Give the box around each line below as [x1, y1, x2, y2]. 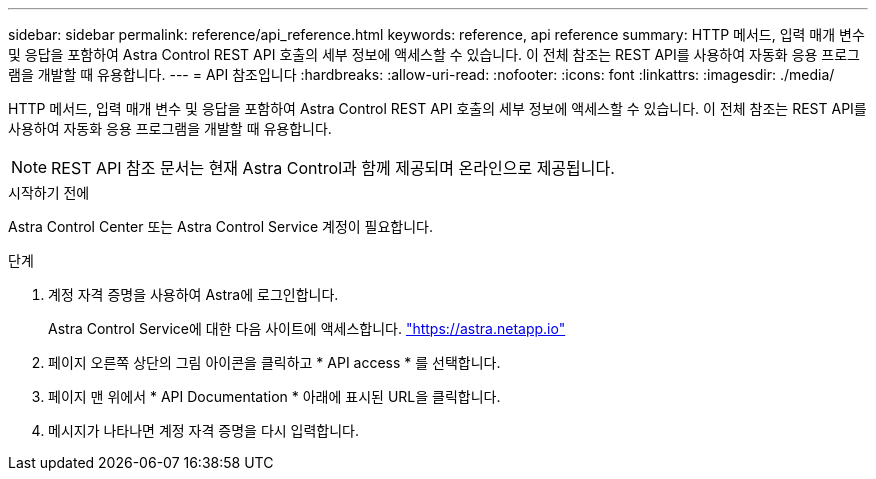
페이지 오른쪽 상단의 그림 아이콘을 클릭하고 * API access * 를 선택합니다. [48, 354, 501, 371]
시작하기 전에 [8, 184, 90, 201]
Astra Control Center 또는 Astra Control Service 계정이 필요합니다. [8, 218, 434, 235]
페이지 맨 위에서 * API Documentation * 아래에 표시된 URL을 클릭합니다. [48, 388, 501, 405]
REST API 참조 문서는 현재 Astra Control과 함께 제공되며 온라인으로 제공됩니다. [51, 158, 615, 178]
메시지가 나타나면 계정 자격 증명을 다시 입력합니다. [48, 422, 360, 439]
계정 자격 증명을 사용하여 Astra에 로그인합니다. [48, 286, 339, 303]
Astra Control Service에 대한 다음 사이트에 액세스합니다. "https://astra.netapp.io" [48, 320, 566, 337]
